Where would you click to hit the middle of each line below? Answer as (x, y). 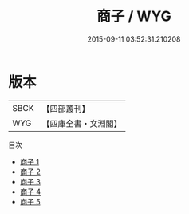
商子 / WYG (134, 16)
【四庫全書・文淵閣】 (82, 123)
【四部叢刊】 (66, 109)
